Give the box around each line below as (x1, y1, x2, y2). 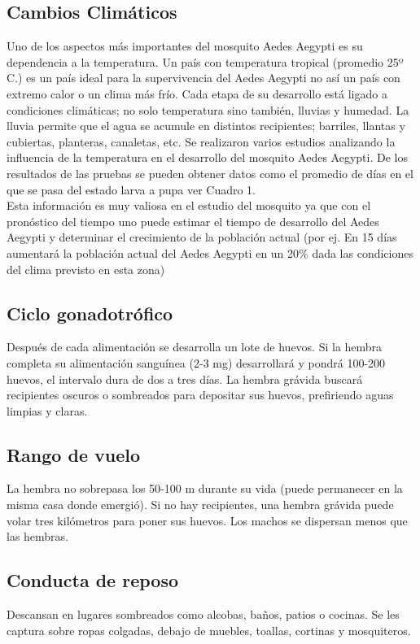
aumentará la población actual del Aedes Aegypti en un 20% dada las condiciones (7, 244, 413, 261)
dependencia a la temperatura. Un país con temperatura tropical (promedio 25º (7, 53, 404, 70)
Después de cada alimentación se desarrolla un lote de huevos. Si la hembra (7, 338, 383, 355)
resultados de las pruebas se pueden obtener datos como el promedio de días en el (7, 164, 413, 181)
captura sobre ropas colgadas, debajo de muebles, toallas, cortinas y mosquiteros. (7, 621, 411, 638)
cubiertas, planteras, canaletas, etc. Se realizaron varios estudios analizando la (7, 133, 396, 150)
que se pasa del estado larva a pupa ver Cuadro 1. (7, 181, 256, 198)
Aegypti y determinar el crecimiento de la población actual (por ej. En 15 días (7, 228, 397, 246)
